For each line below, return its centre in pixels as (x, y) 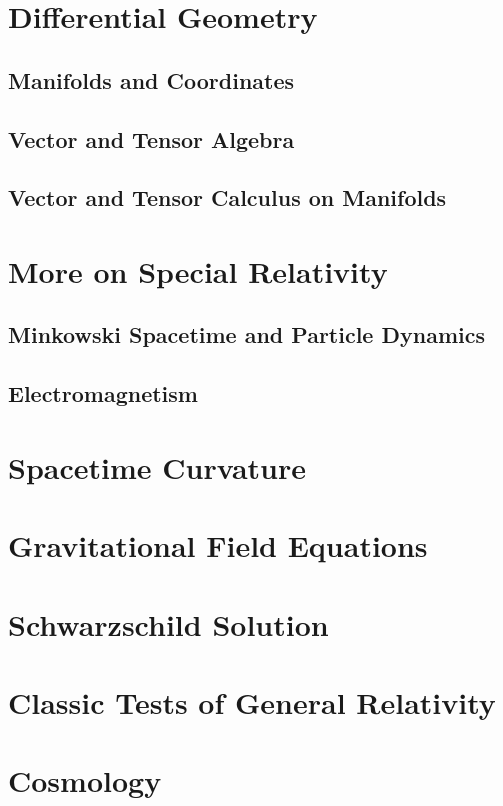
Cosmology (85, 780)
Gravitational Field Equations (218, 545)
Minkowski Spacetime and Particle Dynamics (246, 334)
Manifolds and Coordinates (151, 79)
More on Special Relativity (198, 270)
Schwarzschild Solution (168, 623)
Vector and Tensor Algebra (151, 138)
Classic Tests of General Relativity (252, 701)
